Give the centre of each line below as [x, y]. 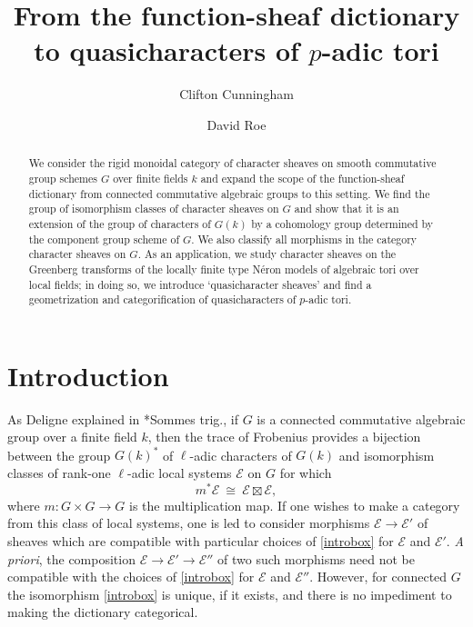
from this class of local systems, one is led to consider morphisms [189, 523]
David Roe [236, 124]
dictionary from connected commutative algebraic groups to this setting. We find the [229, 193]
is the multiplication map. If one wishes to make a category [295, 505]
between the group [59, 455]
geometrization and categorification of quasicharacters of [162, 299]
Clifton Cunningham [236, 94]
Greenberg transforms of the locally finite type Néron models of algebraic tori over [224, 269]
